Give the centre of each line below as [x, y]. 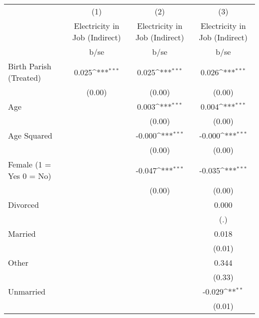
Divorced [24, 205]
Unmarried [27, 291]
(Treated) [25, 78]
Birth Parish [30, 66]
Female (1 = [30, 164]
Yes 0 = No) [30, 176]
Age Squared [30, 135]
